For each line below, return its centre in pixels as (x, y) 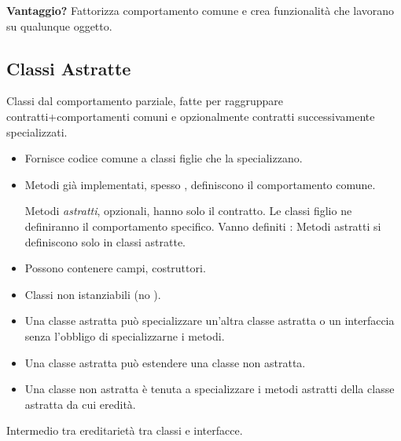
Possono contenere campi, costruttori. (115, 268)
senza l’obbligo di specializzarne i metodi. (125, 335)
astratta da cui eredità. (80, 404)
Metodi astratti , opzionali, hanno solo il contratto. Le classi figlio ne (188, 211)
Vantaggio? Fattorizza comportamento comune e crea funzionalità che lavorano (200, 10)
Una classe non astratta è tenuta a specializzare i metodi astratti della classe (210, 389)
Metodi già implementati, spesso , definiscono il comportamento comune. (200, 184)
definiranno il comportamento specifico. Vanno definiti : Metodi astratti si (203, 226)
